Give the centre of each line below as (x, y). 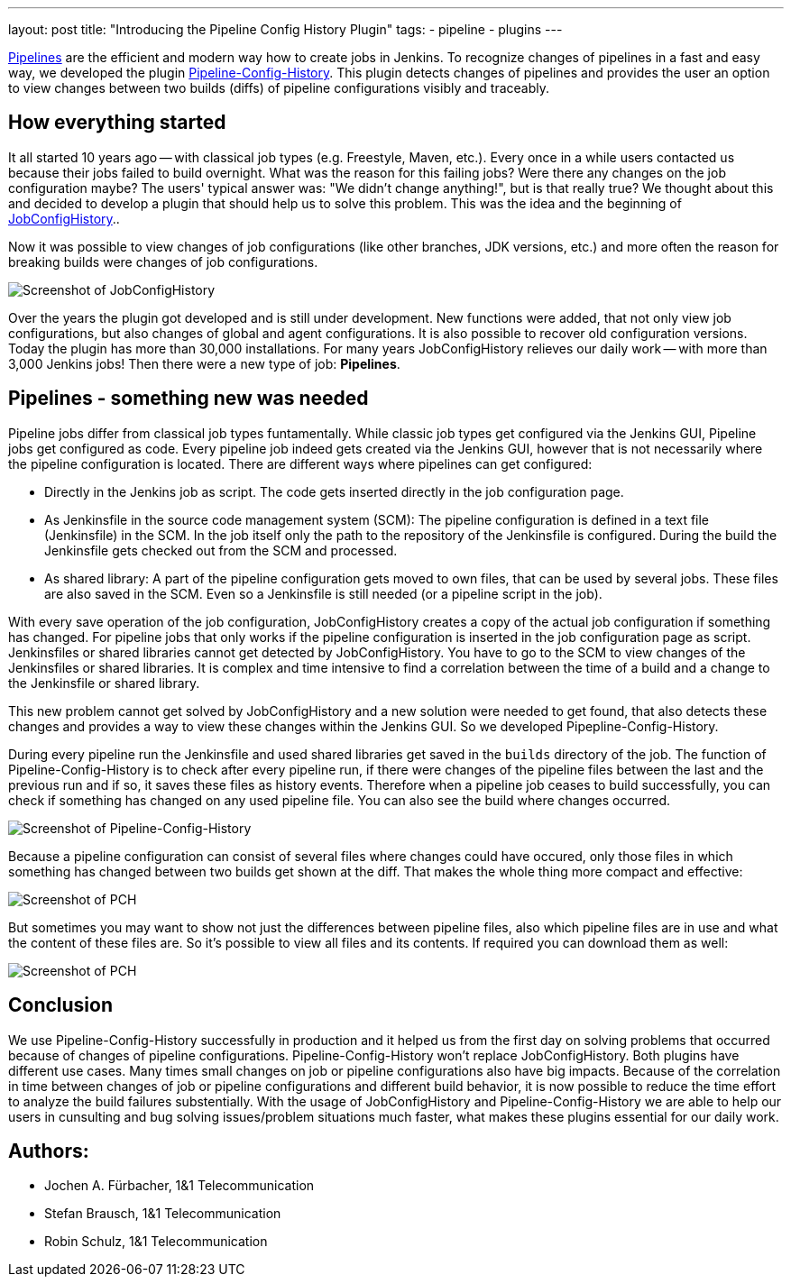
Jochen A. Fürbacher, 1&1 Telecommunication (179, 1186)
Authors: (49, 1151)
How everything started (117, 123)
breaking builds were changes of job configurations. (163, 261)
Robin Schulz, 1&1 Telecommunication (156, 1242)
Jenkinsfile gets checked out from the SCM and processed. (221, 550)
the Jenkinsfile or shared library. (104, 683)
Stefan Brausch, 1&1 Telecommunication (163, 1214)
